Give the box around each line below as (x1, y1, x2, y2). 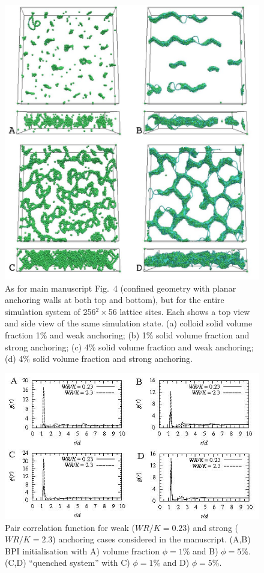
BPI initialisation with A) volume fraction (5, 544, 160, 557)
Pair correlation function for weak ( (5, 521, 135, 533)
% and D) (153, 556, 190, 569)
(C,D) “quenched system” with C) (5, 556, 130, 569)
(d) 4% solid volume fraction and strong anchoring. (5, 352, 193, 365)
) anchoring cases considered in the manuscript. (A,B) (52, 533, 251, 545)
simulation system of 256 (5, 305, 96, 317)
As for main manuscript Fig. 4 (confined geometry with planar (5, 281, 236, 294)
